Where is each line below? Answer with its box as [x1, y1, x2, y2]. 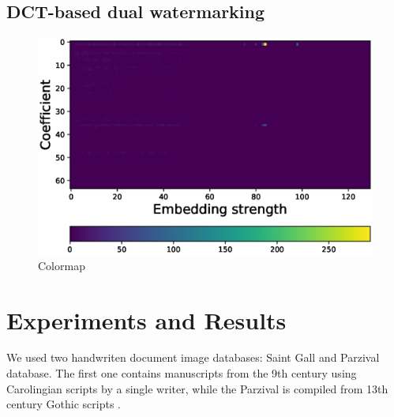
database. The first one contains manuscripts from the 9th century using [6, 365, 357, 381]
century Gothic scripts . [6, 396, 122, 412]
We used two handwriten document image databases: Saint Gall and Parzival [6, 349, 380, 366]
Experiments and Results [6, 303, 287, 336]
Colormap [38, 257, 85, 273]
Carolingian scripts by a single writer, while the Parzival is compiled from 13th [6, 380, 388, 396]
